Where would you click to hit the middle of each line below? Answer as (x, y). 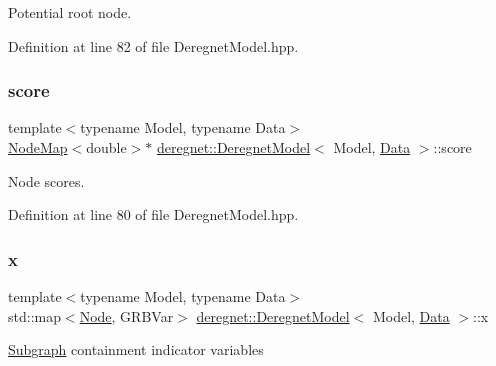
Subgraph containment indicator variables (136, 349)
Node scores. (46, 180)
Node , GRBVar (126, 315)
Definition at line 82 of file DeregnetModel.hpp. (153, 45)
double (106, 147)
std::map (34, 315)
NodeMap (38, 147)
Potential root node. (70, 12)
